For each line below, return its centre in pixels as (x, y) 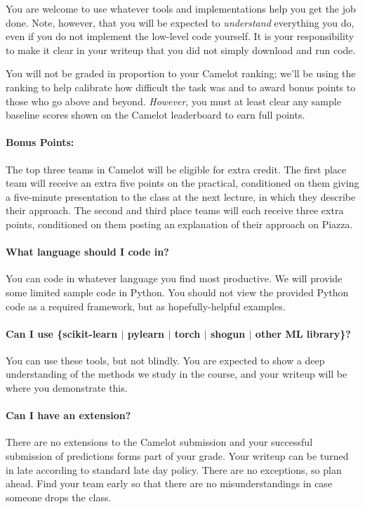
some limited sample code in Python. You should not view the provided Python (177, 292)
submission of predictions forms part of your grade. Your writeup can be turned (177, 456)
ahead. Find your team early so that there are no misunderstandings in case (169, 483)
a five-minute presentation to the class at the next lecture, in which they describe (181, 196)
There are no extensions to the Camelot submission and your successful (159, 442)
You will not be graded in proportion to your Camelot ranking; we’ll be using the (181, 73)
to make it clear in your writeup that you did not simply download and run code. (181, 49)
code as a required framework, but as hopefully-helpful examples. (146, 306)
